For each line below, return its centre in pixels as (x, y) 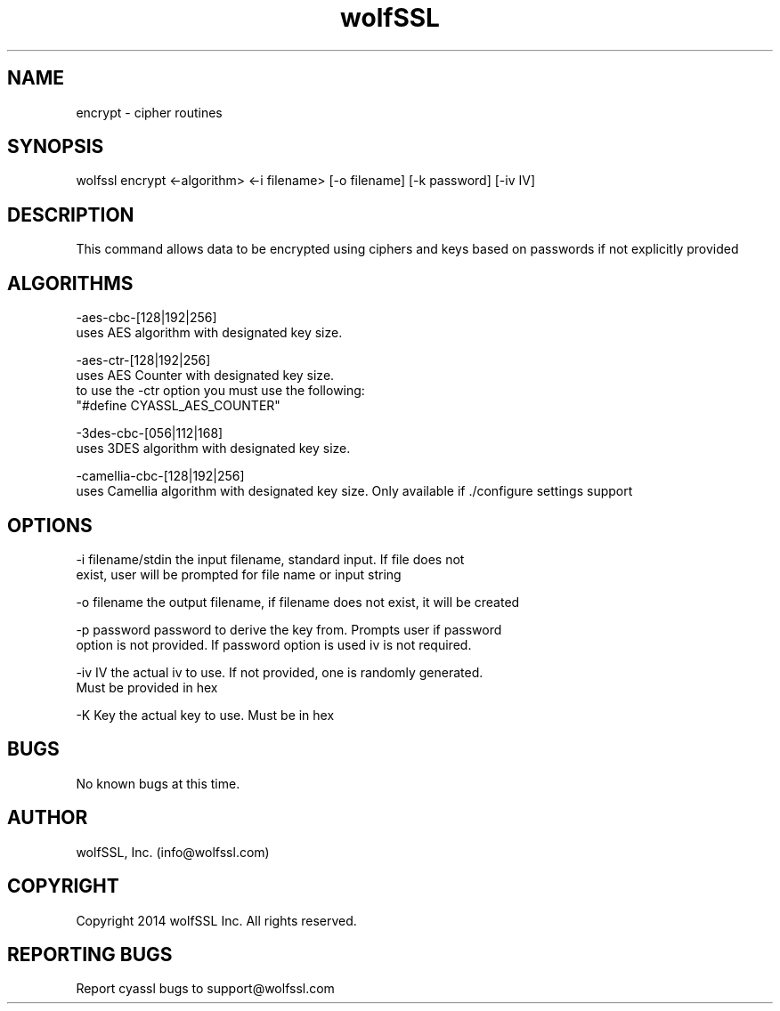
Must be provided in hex (147, 687)
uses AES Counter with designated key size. (205, 376)
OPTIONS (50, 525)
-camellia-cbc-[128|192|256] (160, 476)
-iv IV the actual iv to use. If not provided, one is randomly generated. (280, 672)
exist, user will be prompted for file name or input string (239, 574)
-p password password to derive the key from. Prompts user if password (289, 629)
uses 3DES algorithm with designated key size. (213, 449)
